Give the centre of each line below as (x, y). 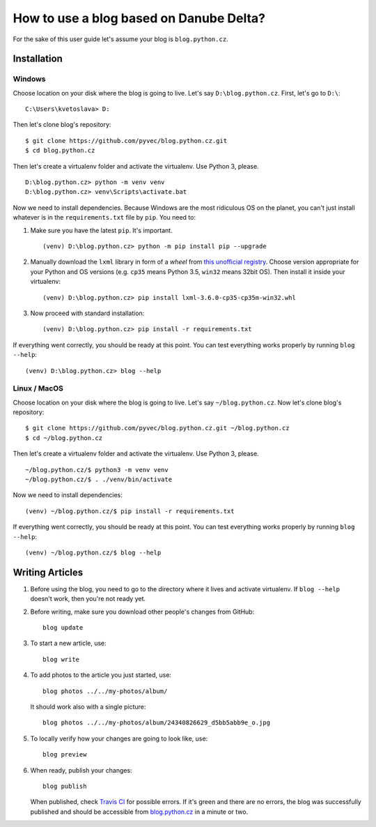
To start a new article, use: (69, 643)
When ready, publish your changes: (81, 770)
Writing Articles (48, 572)
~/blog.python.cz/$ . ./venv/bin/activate (99, 479)
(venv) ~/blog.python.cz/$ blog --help (93, 552)
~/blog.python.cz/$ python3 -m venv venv (97, 470)
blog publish (65, 786)
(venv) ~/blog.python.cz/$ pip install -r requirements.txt (130, 511)
